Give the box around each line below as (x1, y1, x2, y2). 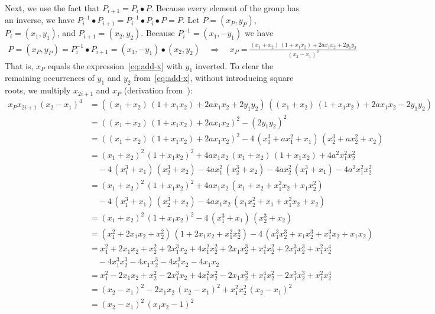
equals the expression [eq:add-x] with (47, 59, 183, 72)
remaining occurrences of (5, 72, 95, 84)
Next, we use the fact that (5, 2, 100, 14)
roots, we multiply (5, 84, 71, 96)
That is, (5, 59, 34, 72)
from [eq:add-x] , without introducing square (134, 72, 294, 84)
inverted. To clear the (195, 59, 274, 72)
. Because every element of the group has (151, 2, 300, 14)
